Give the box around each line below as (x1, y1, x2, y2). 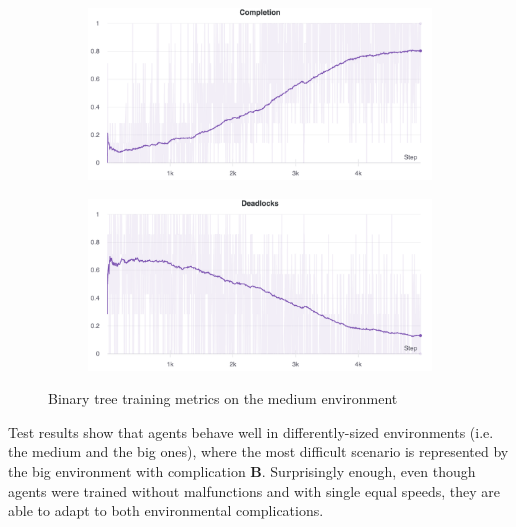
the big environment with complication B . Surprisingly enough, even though (8, 460, 476, 481)
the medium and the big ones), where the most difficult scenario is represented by (8, 441, 509, 462)
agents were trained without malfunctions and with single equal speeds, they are (8, 480, 501, 501)
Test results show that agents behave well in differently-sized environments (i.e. (8, 421, 494, 442)
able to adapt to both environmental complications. (8, 500, 324, 521)
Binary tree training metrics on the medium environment (48, 388, 398, 409)
